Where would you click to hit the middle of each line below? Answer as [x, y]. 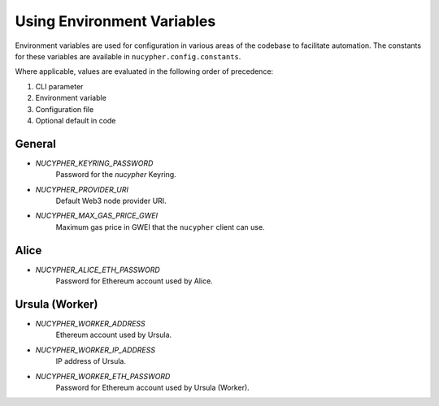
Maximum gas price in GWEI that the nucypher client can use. [160, 227]
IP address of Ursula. [91, 361]
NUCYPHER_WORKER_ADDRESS [90, 323]
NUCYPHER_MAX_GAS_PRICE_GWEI [97, 216]
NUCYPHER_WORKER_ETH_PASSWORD [103, 376]
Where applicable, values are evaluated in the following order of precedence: [144, 71]
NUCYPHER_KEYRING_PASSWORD [94, 163]
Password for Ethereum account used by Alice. [134, 281]
